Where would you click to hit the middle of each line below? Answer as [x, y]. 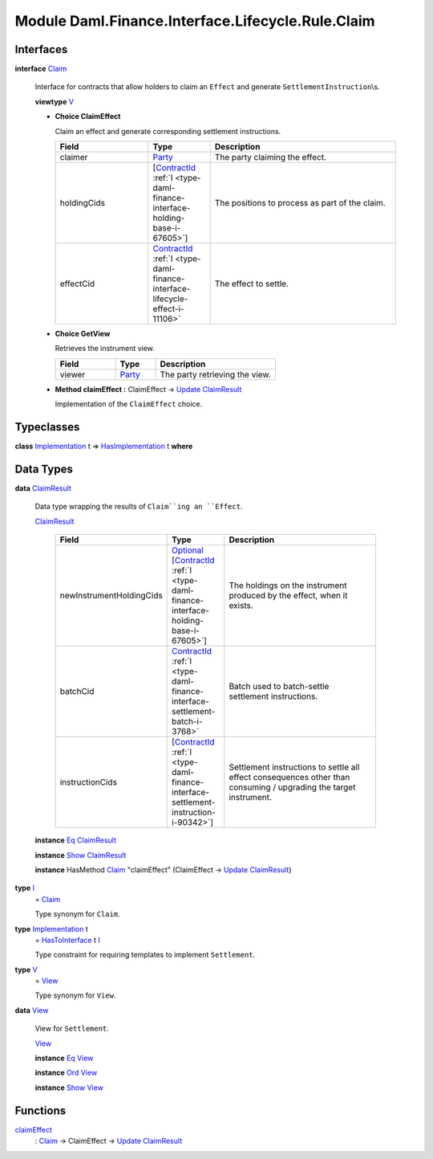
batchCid [77, 692]
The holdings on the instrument [288, 586]
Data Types [44, 469]
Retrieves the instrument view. [105, 349]
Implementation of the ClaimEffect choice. [129, 404]
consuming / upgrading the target [292, 787]
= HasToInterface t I [67, 940]
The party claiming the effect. [270, 157]
